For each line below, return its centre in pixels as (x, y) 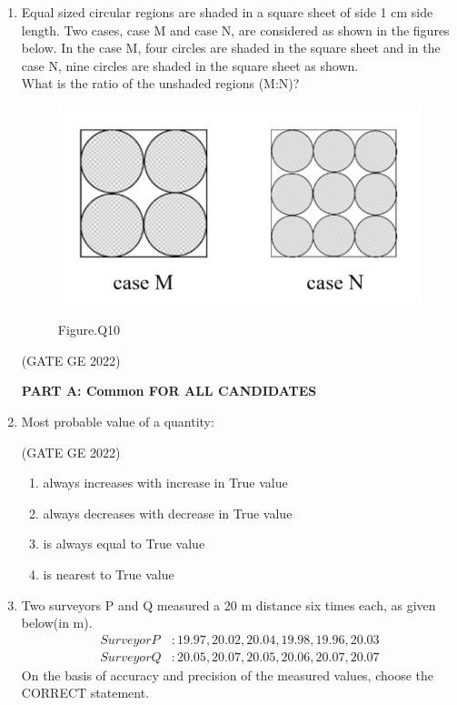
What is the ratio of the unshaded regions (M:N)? (160, 83)
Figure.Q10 (89, 330)
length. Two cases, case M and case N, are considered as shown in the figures (235, 30)
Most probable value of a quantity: (118, 422)
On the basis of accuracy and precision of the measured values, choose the (228, 675)
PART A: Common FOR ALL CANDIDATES (169, 391)
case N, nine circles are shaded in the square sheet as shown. (190, 65)
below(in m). (57, 623)
